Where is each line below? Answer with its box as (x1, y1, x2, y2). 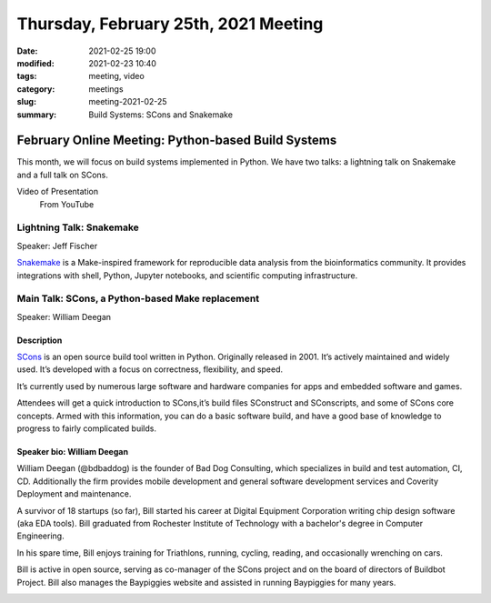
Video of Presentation (16, 186, 99, 197)
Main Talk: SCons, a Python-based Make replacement (16, 292, 259, 305)
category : (16, 83, 55, 95)
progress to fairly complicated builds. (16, 423, 156, 434)
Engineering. (16, 530, 65, 541)
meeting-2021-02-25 (88, 96, 167, 107)
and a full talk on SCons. (16, 169, 109, 180)
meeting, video (88, 71, 145, 82)
